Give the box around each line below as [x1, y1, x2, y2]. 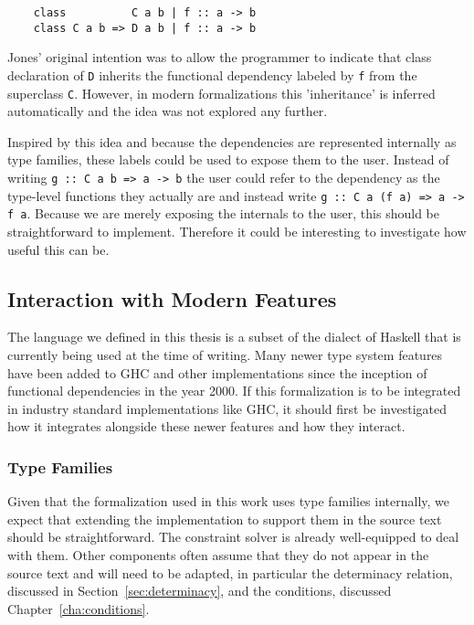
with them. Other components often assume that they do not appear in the [7, 545, 429, 564]
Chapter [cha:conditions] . [7, 599, 150, 618]
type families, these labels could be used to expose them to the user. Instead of [7, 150, 449, 169]
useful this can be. [7, 239, 110, 259]
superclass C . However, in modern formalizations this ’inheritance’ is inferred [7, 83, 436, 102]
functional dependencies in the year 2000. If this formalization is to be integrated [7, 381, 461, 400]
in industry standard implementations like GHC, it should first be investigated [7, 398, 447, 418]
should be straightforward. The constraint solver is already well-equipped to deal [7, 527, 459, 546]
